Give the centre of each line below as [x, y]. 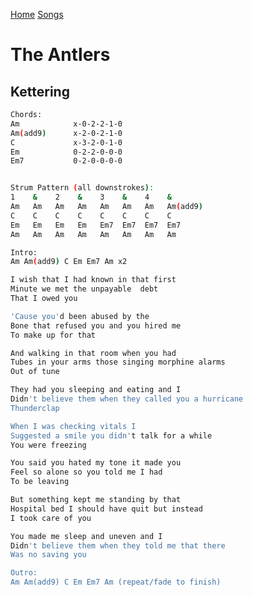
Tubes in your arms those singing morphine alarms [118, 362]
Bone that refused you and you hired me [96, 325]
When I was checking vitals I [73, 426]
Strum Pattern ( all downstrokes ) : [82, 188]
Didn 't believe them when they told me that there [118, 545]
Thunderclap [35, 408]
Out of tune [35, 372]
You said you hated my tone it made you [96, 463]
